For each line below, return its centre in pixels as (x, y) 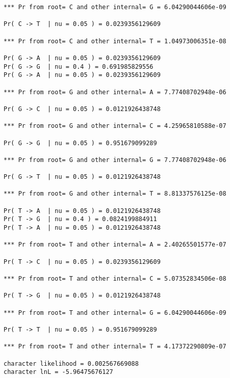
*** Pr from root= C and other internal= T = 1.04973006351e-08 (115, 41)
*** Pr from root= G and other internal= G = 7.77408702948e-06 (115, 160)
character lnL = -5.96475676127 (58, 372)
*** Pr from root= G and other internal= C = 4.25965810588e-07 (115, 126)
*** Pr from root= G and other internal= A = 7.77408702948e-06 (115, 92)
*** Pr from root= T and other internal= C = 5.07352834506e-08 (115, 279)
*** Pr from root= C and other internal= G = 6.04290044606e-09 (115, 7)
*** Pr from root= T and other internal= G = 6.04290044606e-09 (115, 313)
